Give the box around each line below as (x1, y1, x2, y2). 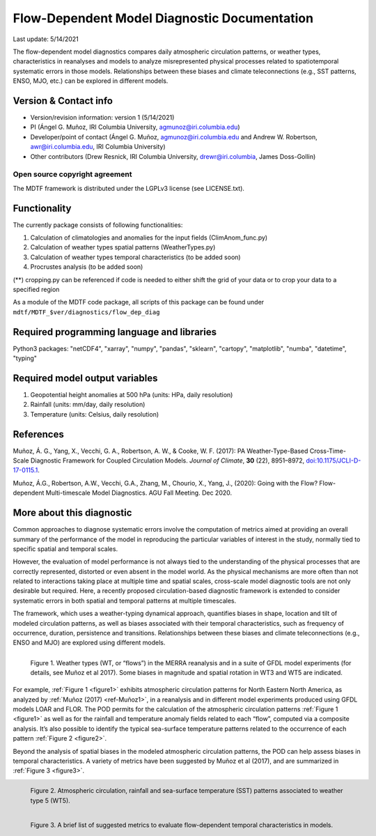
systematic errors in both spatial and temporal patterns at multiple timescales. (13, 596, 237, 605)
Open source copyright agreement (13, 169, 132, 179)
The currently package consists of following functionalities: (13, 220, 183, 229)
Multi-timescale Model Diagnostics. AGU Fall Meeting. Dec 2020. (45, 488, 233, 497)
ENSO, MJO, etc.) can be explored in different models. (13, 77, 169, 85)
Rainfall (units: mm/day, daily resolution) (30, 401, 146, 409)
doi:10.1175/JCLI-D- (306, 456, 361, 465)
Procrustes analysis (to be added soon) (30, 263, 143, 271)
